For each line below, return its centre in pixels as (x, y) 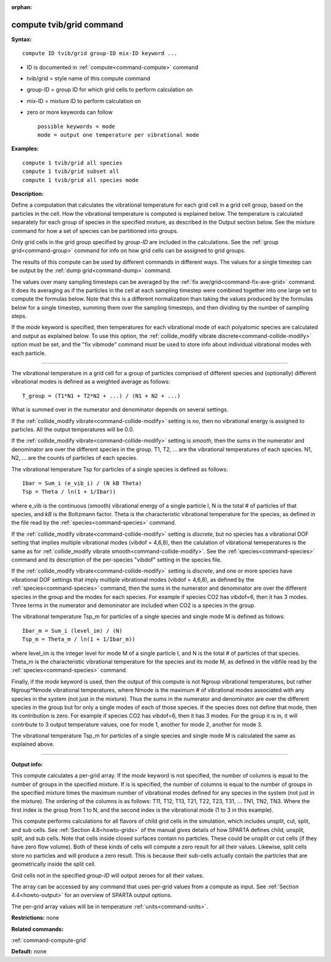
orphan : (22, 7)
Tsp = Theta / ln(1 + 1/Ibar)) (69, 492)
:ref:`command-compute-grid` (50, 940)
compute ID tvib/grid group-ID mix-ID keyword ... (100, 53)
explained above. (33, 744)
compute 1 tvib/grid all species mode (81, 180)
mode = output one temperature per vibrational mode (118, 135)
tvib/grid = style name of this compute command (88, 78)
